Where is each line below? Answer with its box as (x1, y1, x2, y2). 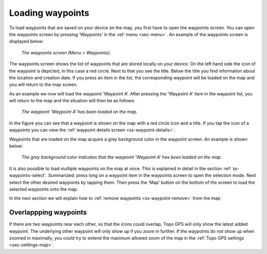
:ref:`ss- (223, 166, 240, 171)
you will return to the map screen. (9, 82, 78, 87)
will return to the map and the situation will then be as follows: (9, 98, 135, 104)
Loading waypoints (9, 7, 89, 18)
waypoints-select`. (9, 172, 47, 178)
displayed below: (9, 39, 44, 44)
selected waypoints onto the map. (9, 186, 79, 192)
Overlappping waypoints (9, 208, 87, 217)
